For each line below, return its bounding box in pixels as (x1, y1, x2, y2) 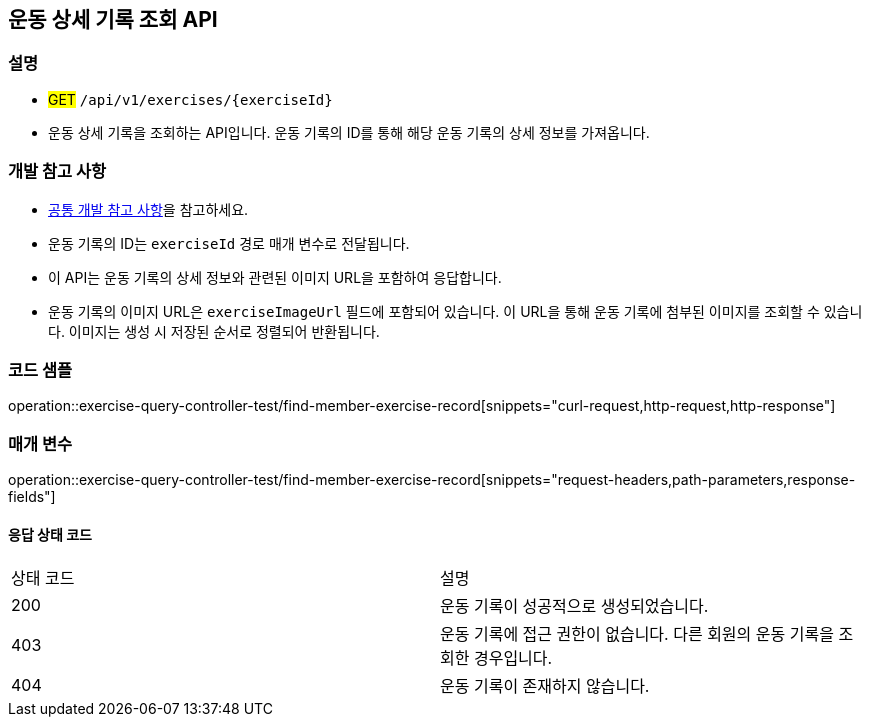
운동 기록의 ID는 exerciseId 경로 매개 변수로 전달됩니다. (48, 234, 410, 252)
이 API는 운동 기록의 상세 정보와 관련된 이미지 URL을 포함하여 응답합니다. (48, 268, 502, 286)
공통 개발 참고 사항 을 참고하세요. (48, 200, 249, 218)
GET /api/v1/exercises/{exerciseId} (48, 90, 333, 108)
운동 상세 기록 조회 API (8, 7, 218, 32)
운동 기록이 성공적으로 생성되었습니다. (440, 596, 709, 617)
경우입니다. (473, 648, 553, 669)
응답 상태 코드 (8, 525, 92, 543)
